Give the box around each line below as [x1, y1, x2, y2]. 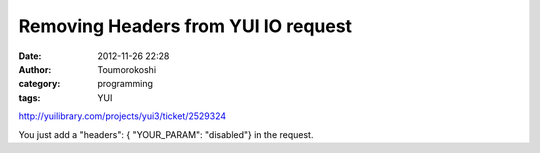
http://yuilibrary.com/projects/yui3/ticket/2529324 [18, 110, 227, 122]
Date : [18, 50, 42, 62]
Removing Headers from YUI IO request [18, 15, 353, 37]
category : [18, 78, 61, 90]
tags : [18, 91, 41, 104]
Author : [18, 63, 52, 75]
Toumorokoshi [97, 63, 157, 75]
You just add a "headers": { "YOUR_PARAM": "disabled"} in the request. [18, 128, 314, 140]
